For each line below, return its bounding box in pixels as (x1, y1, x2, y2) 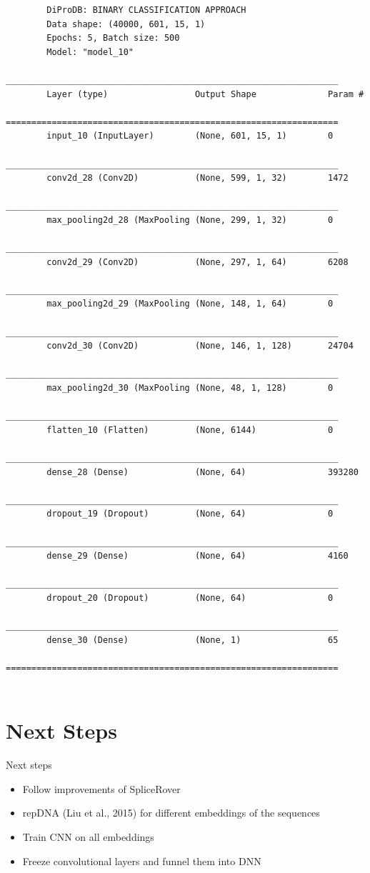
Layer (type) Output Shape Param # (46, 89, 364, 99)
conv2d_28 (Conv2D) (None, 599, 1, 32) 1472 (46, 173, 349, 184)
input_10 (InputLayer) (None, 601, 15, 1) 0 (46, 131, 334, 141)
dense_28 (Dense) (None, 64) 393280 (46, 467, 359, 477)
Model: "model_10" (46, 46, 134, 57)
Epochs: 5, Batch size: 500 (46, 33, 180, 44)
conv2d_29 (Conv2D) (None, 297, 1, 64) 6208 (46, 256, 349, 267)
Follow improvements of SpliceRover (22, 781, 181, 796)
